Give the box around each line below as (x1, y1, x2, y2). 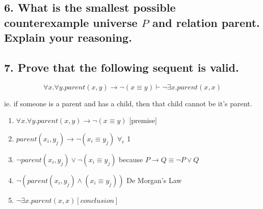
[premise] (129, 115, 157, 126)
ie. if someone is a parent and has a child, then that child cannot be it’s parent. (4, 98, 252, 108)
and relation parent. (152, 14, 260, 30)
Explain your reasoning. (4, 29, 132, 45)
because (119, 154, 143, 164)
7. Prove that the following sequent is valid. (4, 59, 239, 75)
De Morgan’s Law (126, 174, 182, 185)
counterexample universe (4, 14, 138, 30)
